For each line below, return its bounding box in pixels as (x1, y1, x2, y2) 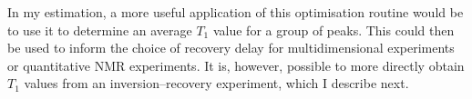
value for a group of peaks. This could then (212, 20, 455, 39)
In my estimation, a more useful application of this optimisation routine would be (7, 3, 464, 21)
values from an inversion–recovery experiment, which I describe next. (24, 74, 409, 93)
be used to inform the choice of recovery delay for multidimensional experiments (7, 38, 455, 57)
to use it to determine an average (7, 20, 192, 39)
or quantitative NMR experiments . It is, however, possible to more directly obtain (7, 55, 465, 74)
